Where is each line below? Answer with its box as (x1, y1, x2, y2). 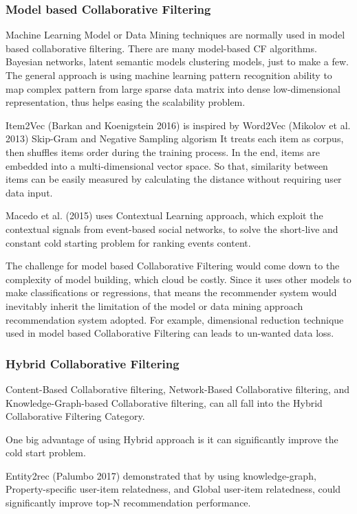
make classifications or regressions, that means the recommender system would (6, 285, 337, 300)
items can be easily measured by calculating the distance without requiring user (6, 172, 342, 186)
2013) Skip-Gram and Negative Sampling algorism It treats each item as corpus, (6, 131, 344, 146)
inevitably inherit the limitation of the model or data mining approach (6, 298, 303, 313)
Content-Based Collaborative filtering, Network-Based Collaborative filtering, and (6, 381, 350, 396)
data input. (6, 185, 53, 199)
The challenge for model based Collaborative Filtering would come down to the (6, 258, 340, 273)
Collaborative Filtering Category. (6, 409, 145, 423)
